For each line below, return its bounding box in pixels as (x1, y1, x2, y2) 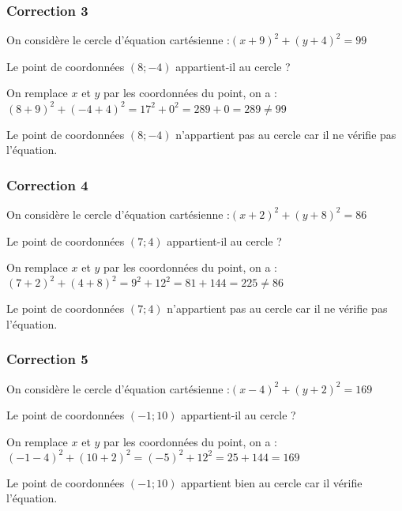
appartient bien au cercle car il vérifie (181, 474, 363, 490)
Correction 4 (6, 175, 88, 194)
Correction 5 (6, 349, 88, 369)
